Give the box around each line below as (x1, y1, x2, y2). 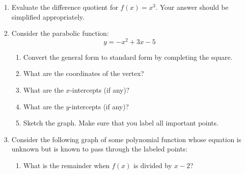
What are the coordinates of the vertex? (23, 68, 144, 78)
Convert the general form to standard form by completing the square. (23, 51, 233, 62)
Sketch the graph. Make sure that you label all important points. (23, 118, 218, 128)
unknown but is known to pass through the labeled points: (11, 144, 188, 154)
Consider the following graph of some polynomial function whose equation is (11, 134, 242, 144)
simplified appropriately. (11, 11, 84, 22)
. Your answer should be (156, 2, 229, 12)
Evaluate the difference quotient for (11, 2, 118, 12)
